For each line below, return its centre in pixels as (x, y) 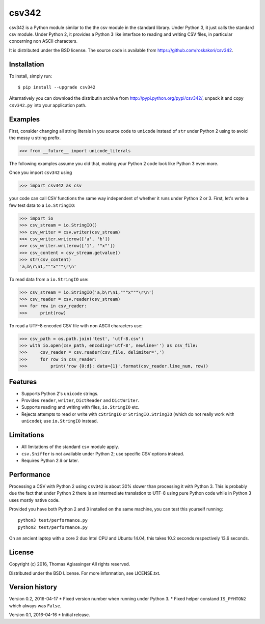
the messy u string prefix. (35, 138)
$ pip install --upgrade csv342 (57, 87)
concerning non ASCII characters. (43, 41)
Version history (33, 587)
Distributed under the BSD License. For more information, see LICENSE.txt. (85, 573)
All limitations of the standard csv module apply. (70, 447)
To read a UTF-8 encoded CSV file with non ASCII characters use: (76, 326)
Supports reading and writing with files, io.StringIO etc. (80, 407)
